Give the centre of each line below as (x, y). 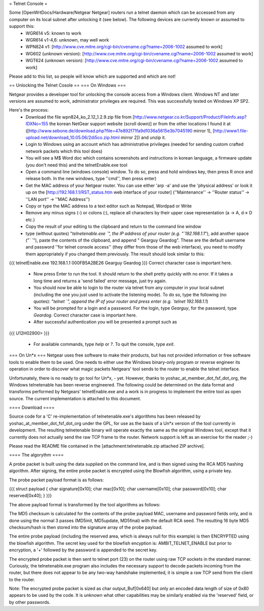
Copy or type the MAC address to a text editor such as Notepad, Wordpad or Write (109, 206)
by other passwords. (30, 602)
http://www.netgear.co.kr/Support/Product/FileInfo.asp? (190, 117)
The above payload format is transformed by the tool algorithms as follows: (85, 504)
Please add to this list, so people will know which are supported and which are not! (92, 76)
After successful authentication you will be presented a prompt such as (105, 322)
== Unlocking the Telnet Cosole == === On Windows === (67, 85)
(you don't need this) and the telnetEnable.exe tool (77, 165)
